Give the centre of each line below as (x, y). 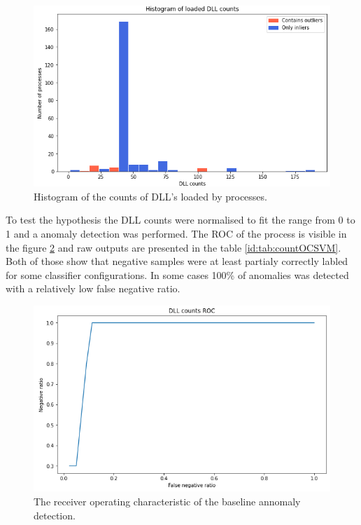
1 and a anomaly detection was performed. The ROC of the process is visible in (176, 234)
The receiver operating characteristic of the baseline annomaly (167, 502)
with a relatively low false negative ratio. (93, 288)
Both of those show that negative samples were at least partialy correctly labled (177, 261)
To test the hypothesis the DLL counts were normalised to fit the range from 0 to (180, 220)
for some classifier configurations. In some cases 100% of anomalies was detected (177, 274)
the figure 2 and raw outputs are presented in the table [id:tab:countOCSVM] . (174, 247)
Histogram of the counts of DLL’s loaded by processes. (150, 196)
